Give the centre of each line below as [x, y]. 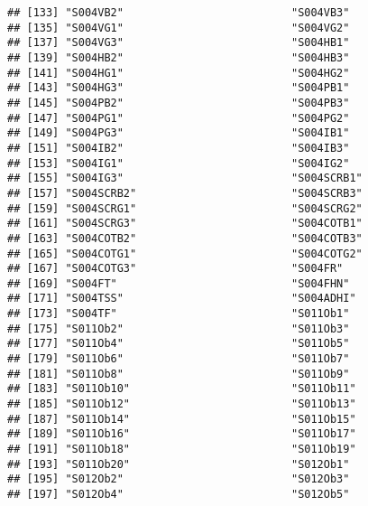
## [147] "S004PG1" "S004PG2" [179, 118]
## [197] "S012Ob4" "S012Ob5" [179, 494]
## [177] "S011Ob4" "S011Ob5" [179, 344]
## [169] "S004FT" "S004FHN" [179, 283]
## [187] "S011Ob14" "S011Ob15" [182, 419]
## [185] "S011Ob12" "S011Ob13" [182, 404]
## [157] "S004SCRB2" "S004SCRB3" [185, 193]
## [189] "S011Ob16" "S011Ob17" [182, 434]
